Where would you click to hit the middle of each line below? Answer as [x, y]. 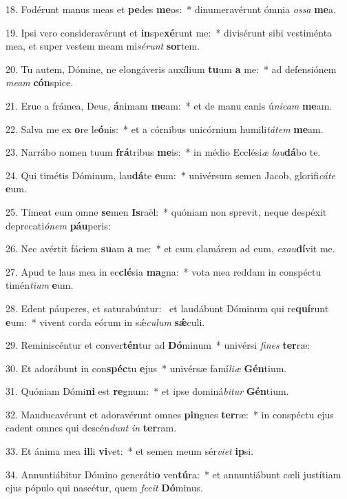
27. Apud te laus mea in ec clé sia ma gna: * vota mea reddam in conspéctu [164, 271]
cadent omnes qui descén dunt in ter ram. [91, 428]
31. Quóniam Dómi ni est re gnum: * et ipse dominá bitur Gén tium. [147, 391]
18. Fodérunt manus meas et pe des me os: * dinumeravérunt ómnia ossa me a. [171, 9]
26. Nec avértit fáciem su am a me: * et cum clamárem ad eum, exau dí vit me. [170, 248]
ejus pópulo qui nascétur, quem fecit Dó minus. [104, 488]
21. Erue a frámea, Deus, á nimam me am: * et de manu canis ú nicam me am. [169, 105]
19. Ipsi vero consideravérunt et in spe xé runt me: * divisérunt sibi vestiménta [169, 32]
